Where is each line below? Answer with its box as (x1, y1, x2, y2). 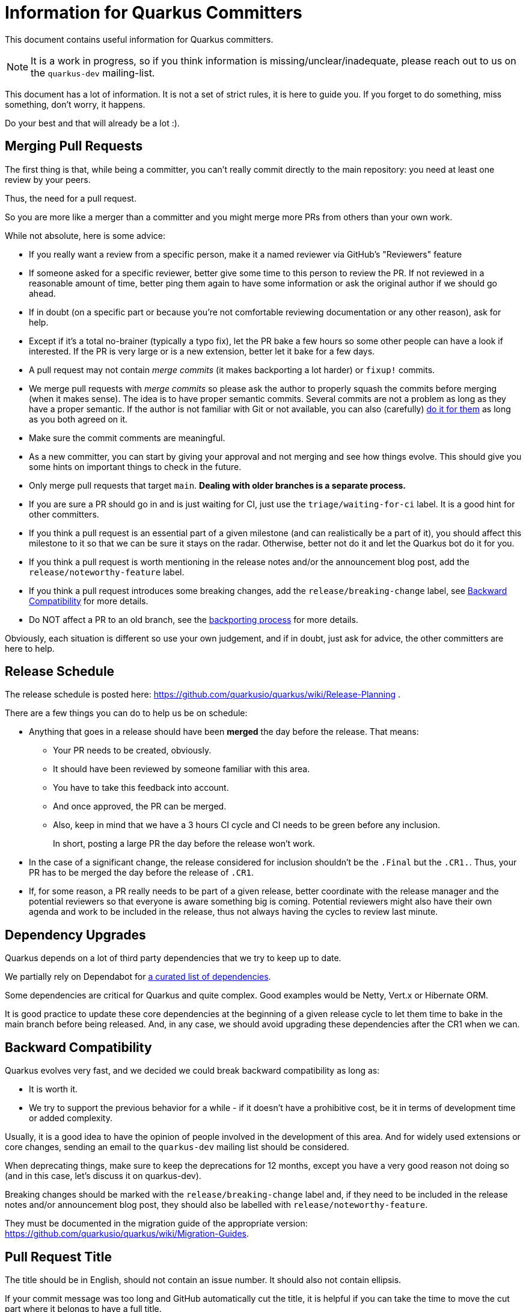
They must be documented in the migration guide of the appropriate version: (5, 1218, 308, 1229)
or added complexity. (29, 1113, 112, 1124)
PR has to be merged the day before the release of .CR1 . (29, 867, 254, 878)
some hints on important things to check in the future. (29, 461, 242, 472)
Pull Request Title (5, 1249, 112, 1264)
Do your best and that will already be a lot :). (5, 117, 180, 128)
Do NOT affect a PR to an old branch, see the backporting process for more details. (29, 614, 358, 625)
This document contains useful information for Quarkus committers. (5, 34, 274, 45)
